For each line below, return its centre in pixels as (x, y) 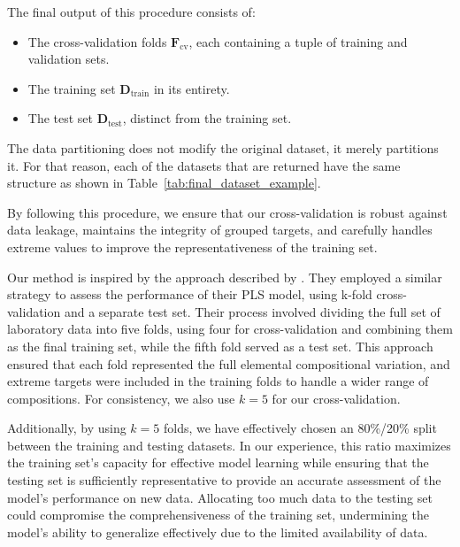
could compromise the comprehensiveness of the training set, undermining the (218, 515)
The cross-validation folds (97, 41)
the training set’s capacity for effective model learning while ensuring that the (218, 462)
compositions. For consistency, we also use (121, 398)
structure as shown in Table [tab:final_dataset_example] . (164, 183)
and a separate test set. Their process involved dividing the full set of (252, 311)
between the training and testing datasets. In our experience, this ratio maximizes (229, 445)
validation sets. (69, 59)
